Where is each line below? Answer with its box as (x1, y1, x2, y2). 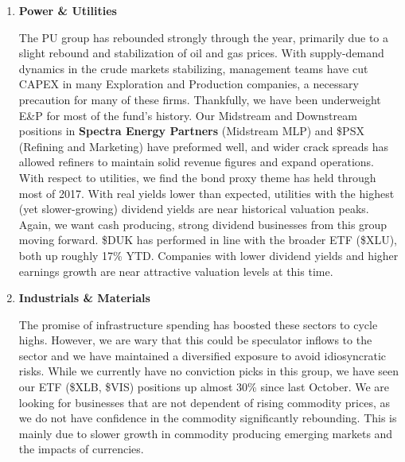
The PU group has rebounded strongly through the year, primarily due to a (18, 29, 389, 45)
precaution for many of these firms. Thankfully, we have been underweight (18, 91, 381, 107)
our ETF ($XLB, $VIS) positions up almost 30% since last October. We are (18, 379, 390, 395)
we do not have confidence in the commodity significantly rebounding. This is (18, 410, 397, 426)
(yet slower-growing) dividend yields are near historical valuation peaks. (18, 200, 369, 217)
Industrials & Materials (18, 289, 150, 306)
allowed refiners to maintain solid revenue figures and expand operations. (18, 153, 374, 170)
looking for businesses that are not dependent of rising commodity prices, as (18, 394, 390, 410)
